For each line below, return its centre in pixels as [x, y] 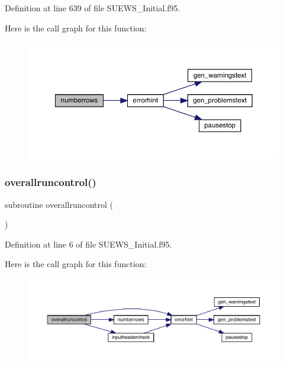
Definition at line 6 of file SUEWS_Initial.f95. [88, 244]
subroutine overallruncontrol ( [59, 204]
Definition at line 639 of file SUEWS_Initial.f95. [93, 8]
